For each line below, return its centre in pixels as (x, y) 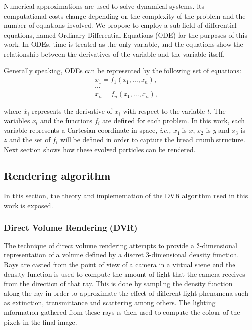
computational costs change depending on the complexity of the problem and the (125, 15)
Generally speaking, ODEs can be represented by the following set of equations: (123, 70)
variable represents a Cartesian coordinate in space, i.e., (88, 130)
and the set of (30, 140)
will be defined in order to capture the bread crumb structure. (153, 140)
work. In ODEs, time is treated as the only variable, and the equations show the (124, 44)
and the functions (66, 120)
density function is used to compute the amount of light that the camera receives (125, 274)
